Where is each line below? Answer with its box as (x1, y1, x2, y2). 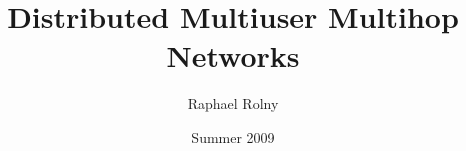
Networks (166, 35, 300, 76)
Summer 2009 (191, 126, 275, 147)
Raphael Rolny (187, 93, 279, 114)
